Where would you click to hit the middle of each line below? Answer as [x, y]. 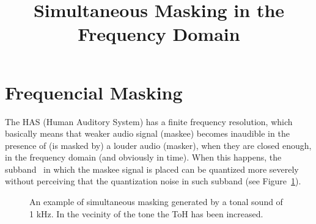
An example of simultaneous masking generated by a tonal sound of [156, 202]
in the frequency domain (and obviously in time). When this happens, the [143, 157]
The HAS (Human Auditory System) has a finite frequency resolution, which [149, 121]
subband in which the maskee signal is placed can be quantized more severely [152, 169]
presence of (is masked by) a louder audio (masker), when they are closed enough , [158, 145]
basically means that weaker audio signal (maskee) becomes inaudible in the [147, 133]
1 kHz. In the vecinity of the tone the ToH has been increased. [146, 213]
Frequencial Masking [94, 92]
